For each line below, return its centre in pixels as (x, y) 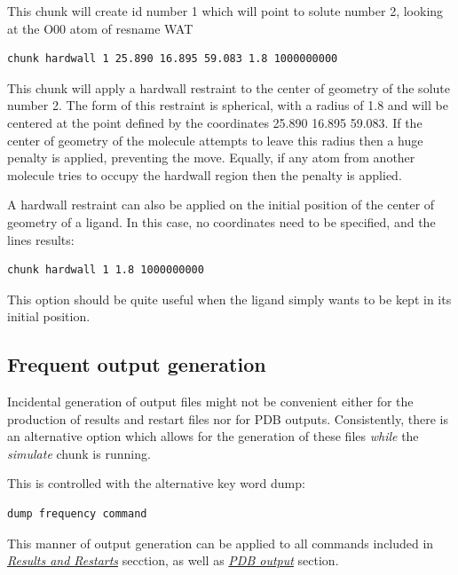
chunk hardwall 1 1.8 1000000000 (106, 270)
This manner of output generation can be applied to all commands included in (221, 543)
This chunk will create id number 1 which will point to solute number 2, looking (225, 11)
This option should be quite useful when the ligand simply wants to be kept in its (229, 299)
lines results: (41, 239)
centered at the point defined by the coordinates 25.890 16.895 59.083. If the (215, 122)
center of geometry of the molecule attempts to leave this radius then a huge (215, 140)
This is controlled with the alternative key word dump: (156, 483)
